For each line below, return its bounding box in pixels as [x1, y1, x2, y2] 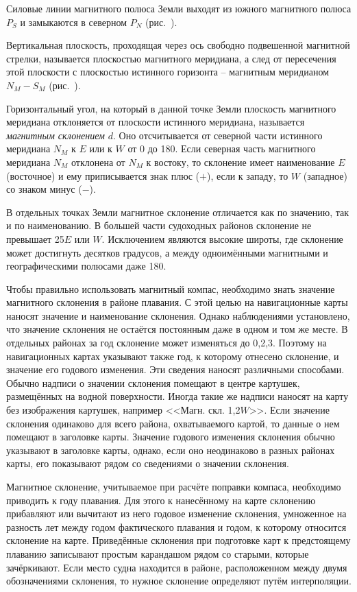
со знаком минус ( [6, 182, 82, 196]
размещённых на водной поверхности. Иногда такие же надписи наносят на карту [6, 389, 349, 403]
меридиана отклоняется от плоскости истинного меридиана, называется [6, 115, 305, 129]
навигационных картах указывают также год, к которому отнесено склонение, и [6, 348, 339, 363]
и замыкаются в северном [20, 14, 127, 29]
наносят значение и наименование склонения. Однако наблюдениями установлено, [6, 308, 350, 322]
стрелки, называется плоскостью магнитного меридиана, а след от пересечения [6, 51, 336, 65]
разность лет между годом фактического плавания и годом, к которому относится [6, 519, 347, 534]
